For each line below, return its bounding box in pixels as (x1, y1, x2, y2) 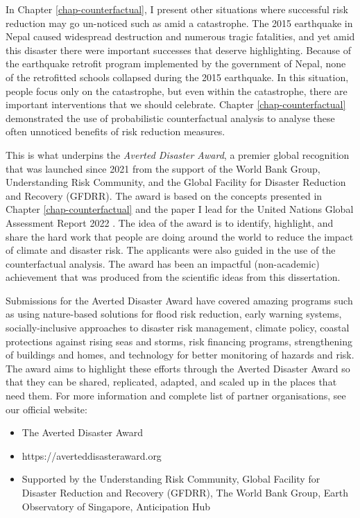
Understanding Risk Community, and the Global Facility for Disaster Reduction (6, 175, 346, 189)
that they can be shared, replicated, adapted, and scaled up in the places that (6, 374, 337, 389)
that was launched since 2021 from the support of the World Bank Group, (6, 161, 320, 175)
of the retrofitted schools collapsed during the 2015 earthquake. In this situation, (6, 69, 349, 84)
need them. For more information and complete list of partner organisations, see (6, 388, 346, 403)
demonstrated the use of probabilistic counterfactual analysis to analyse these (6, 110, 335, 125)
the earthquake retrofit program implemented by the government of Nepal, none (6, 56, 346, 71)
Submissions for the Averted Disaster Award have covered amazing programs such (6, 293, 353, 307)
